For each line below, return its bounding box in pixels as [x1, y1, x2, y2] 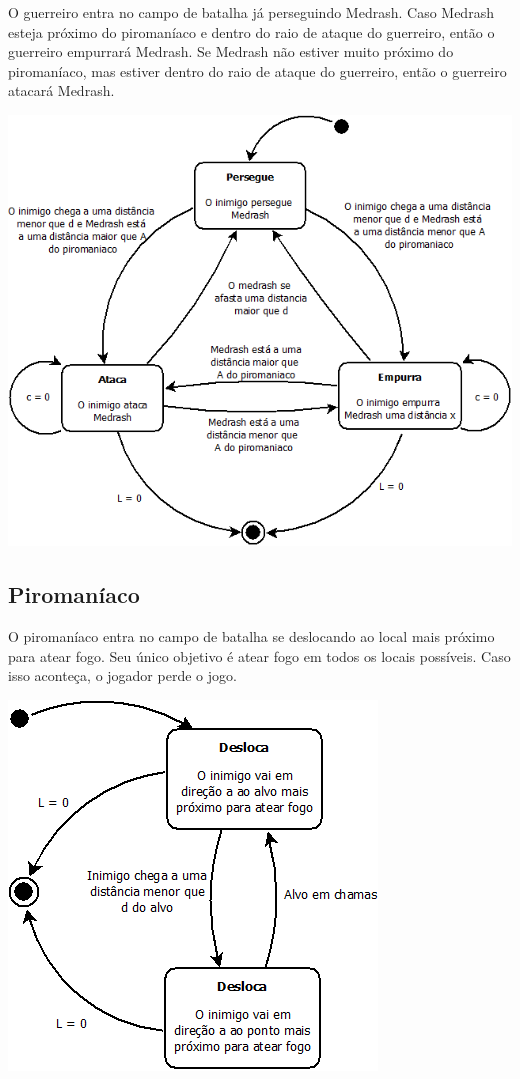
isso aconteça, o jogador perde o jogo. [8, 665, 237, 686]
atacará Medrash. [8, 80, 115, 101]
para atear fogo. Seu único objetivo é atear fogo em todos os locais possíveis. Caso [8, 645, 511, 666]
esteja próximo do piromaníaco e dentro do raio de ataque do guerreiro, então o [8, 21, 495, 42]
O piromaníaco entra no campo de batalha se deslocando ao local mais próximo [8, 625, 495, 646]
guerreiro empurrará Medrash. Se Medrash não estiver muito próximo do [8, 41, 454, 62]
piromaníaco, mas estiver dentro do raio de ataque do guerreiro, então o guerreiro [8, 60, 507, 81]
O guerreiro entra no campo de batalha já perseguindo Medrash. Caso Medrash [8, 2, 494, 22]
